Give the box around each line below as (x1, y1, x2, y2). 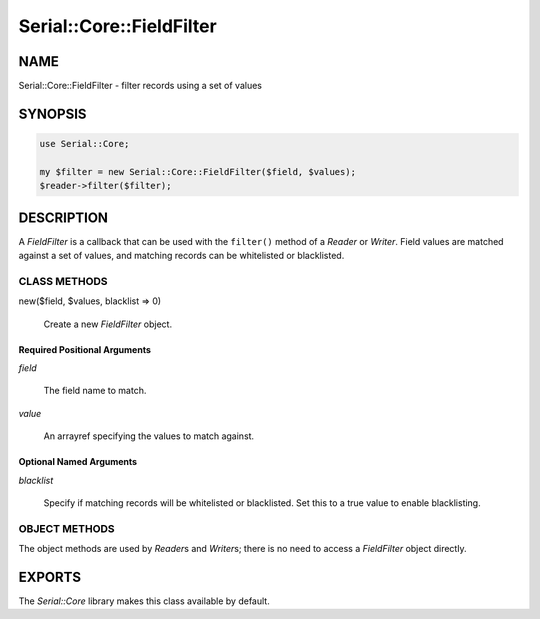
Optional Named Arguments (18, 456, 138, 468)
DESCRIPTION (18, 209, 109, 226)
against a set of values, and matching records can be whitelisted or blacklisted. (18, 250, 345, 262)
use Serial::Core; (39, 138, 130, 150)
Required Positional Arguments (18, 343, 152, 355)
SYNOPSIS (18, 105, 87, 122)
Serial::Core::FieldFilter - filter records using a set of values (18, 80, 262, 92)
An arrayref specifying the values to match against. (43, 430, 255, 442)
